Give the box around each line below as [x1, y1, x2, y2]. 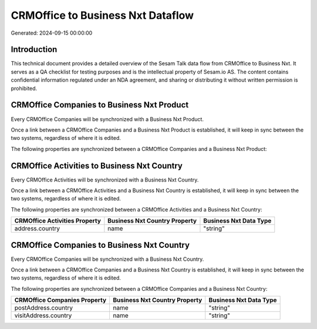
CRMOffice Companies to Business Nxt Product [11, 100, 189, 110]
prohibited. [11, 85, 38, 92]
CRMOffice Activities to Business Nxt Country [11, 160, 183, 170]
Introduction [11, 45, 58, 55]
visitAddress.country [14, 311, 72, 320]
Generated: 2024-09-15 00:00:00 [11, 29, 93, 36]
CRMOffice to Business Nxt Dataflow [11, 9, 194, 22]
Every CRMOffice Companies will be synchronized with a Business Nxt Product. [11, 115, 204, 123]
